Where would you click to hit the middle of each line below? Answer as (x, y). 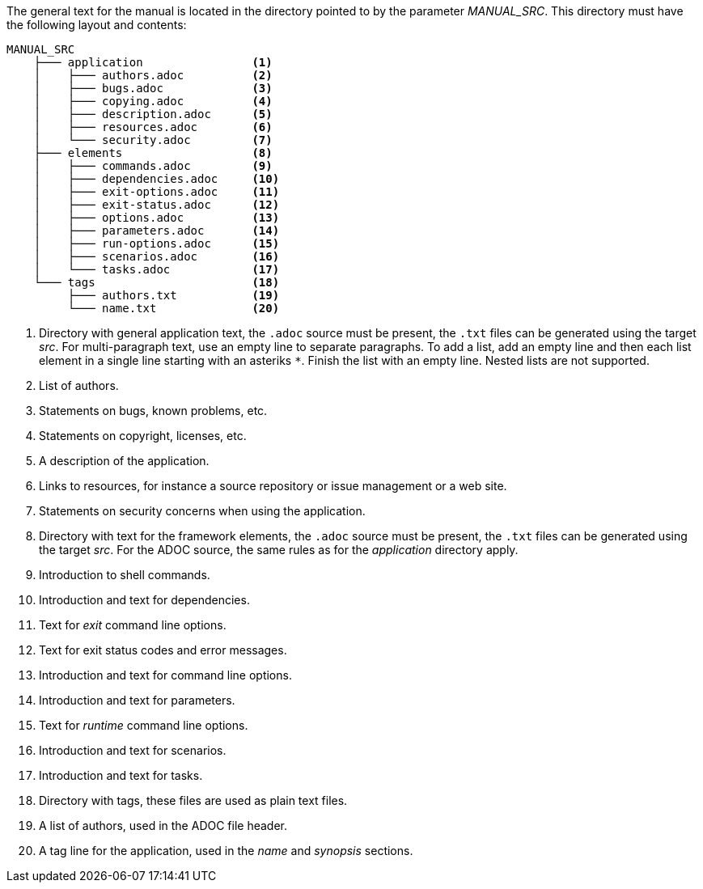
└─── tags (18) (157, 282)
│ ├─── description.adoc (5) (153, 114)
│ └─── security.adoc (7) (153, 140)
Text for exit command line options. (133, 625)
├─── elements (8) (153, 153)
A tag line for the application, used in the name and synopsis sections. (226, 851)
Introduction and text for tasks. (121, 775)
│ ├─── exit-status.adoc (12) (157, 205)
